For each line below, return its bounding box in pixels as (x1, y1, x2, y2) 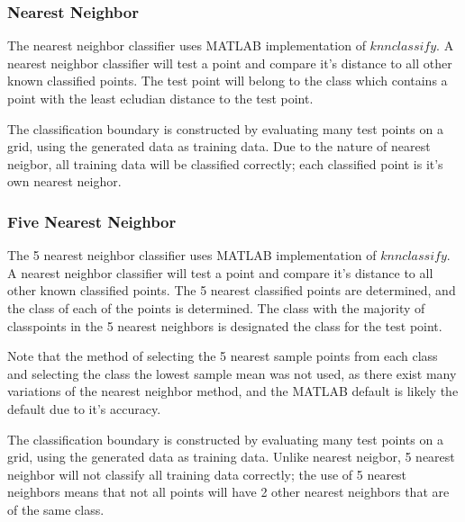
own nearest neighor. (7, 172, 122, 191)
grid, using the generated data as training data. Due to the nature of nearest (7, 137, 431, 156)
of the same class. (7, 499, 105, 518)
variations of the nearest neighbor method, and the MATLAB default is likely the (7, 382, 459, 400)
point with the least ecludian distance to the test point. (7, 89, 314, 107)
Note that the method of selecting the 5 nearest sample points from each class (7, 346, 438, 365)
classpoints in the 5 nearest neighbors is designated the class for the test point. (7, 316, 442, 335)
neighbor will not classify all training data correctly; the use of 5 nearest (7, 464, 407, 483)
